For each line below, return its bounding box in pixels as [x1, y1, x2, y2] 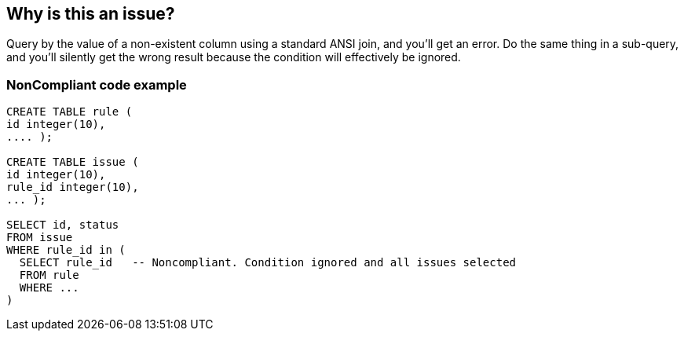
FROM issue [6, 231, 73, 244]
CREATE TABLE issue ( [6, 156, 139, 169]
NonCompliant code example [6, 76, 187, 93]
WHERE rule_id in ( [6, 244, 126, 257]
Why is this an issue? [6, 4, 175, 24]
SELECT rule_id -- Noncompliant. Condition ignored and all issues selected [19, 256, 517, 269]
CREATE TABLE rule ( [6, 105, 133, 119]
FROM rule [19, 269, 79, 282]
